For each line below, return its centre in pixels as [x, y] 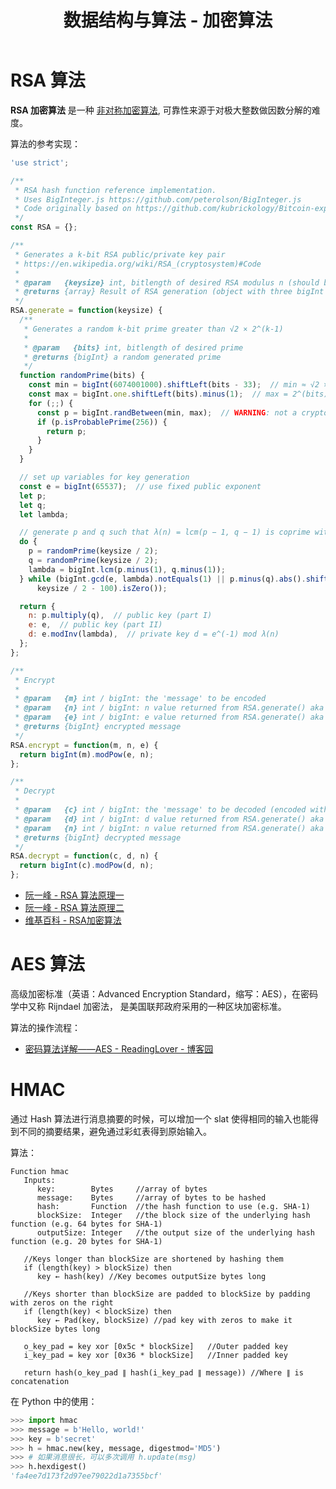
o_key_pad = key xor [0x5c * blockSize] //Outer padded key [155, 1346]
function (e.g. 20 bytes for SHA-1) [86, 1241]
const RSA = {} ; [44, 227]
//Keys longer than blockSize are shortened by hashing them [153, 1259]
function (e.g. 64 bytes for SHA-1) [86, 1224]
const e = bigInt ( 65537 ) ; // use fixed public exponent [140, 486]
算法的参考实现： [45, 143]
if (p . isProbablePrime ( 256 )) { [102, 422]
